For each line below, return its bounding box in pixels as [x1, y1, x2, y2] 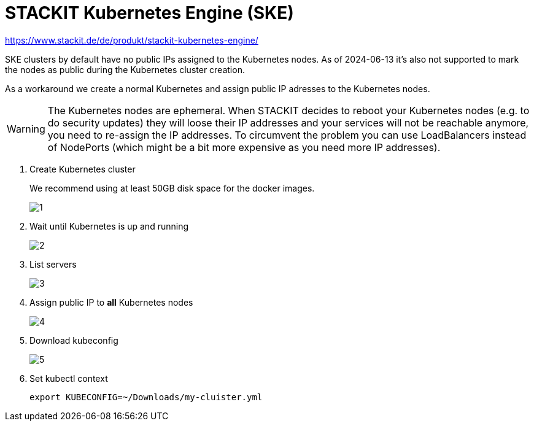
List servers [29, 258, 77, 269]
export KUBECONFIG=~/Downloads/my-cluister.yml [29, 392, 263, 402]
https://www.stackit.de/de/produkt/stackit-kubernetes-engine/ [5, 34, 258, 45]
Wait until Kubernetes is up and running [29, 220, 188, 231]
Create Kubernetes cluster [29, 163, 136, 174]
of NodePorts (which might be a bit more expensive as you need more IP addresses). [47, 141, 441, 153]
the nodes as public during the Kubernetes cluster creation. [5, 64, 245, 75]
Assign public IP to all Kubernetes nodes [29, 296, 193, 308]
